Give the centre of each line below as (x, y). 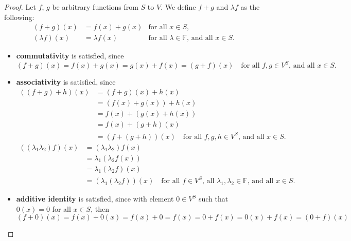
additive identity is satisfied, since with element (95, 199)
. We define (178, 7)
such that (213, 199)
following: (19, 17)
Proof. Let (20, 7)
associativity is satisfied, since (66, 82)
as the (250, 7)
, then (100, 208)
